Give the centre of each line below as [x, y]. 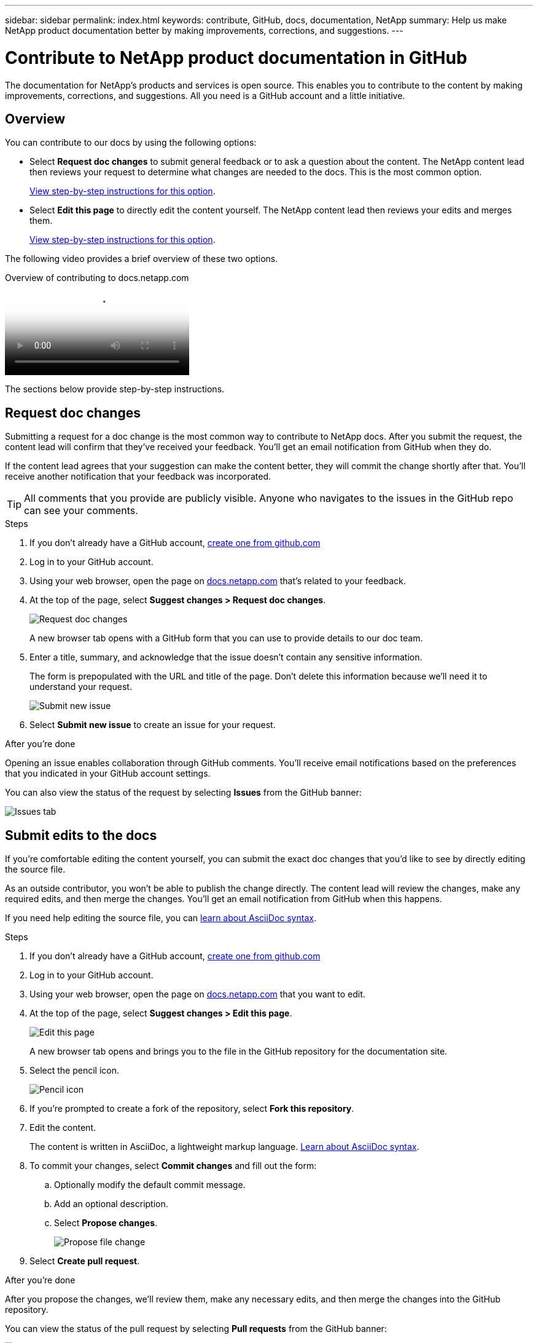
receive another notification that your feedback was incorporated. [138, 477]
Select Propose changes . [106, 1223]
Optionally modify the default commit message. [150, 1185]
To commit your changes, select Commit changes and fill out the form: [173, 1166]
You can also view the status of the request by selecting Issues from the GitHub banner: [183, 793]
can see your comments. [81, 511]
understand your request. [81, 687]
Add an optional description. [111, 1204]
